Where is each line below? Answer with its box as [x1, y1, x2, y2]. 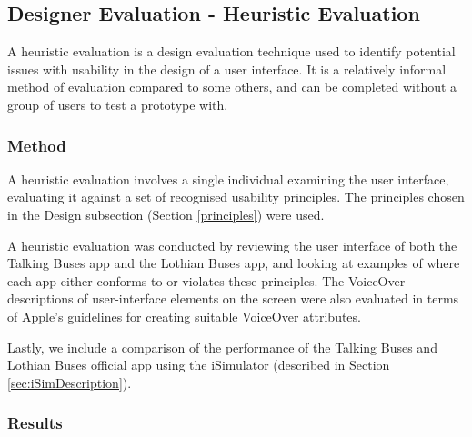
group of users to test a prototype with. [7, 94, 228, 114]
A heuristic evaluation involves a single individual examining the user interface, [7, 169, 449, 188]
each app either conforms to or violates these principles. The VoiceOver [7, 271, 406, 290]
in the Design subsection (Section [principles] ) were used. [7, 204, 325, 223]
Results [7, 412, 63, 434]
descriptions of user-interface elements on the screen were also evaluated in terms [7, 289, 459, 308]
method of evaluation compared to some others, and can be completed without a [7, 77, 457, 96]
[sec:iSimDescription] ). [7, 372, 132, 392]
